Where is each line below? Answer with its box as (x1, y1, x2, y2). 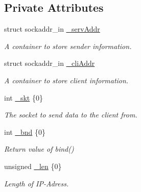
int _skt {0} (4, 92, 43, 103)
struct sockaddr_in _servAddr (4, 23, 100, 34)
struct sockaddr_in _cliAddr (4, 58, 95, 68)
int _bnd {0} (4, 126, 45, 137)
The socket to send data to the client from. (4, 109, 137, 120)
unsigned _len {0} (4, 160, 62, 171)
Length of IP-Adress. (4, 178, 69, 188)
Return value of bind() (4, 143, 74, 154)
